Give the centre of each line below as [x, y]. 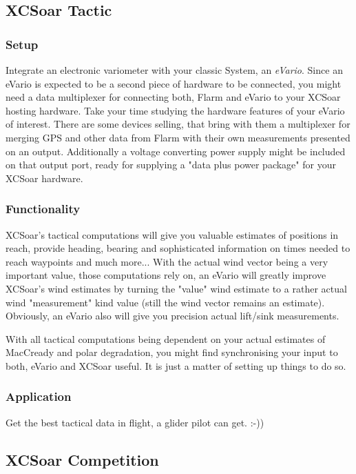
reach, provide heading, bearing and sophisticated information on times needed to [178, 248]
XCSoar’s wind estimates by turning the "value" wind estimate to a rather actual [176, 288]
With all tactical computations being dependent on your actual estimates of [166, 338]
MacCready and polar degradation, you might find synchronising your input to [172, 352]
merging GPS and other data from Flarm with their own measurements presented [178, 137]
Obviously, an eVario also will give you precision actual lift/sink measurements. [172, 316]
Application [39, 396]
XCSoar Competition [82, 459]
